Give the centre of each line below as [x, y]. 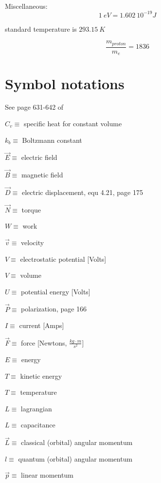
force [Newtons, [44, 342]
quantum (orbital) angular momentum [75, 458]
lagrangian [36, 408]
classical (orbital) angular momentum [77, 442]
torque [31, 209]
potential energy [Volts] [55, 291]
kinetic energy [41, 376]
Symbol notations [65, 84]
